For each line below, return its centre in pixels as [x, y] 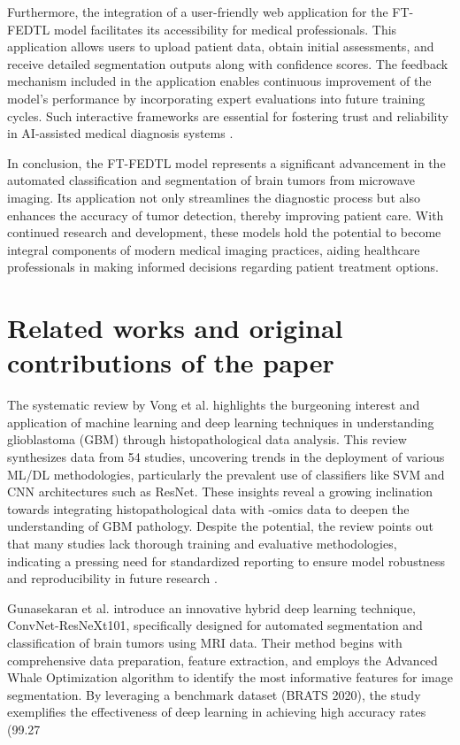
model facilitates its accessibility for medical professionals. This [225, 29]
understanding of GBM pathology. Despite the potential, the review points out [220, 526]
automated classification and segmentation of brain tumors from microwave [211, 180]
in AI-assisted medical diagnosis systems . [120, 133]
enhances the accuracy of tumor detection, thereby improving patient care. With [226, 215]
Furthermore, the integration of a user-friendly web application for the [198, 12]
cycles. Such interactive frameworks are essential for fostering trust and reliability [228, 115]
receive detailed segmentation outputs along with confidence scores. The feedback [228, 63]
